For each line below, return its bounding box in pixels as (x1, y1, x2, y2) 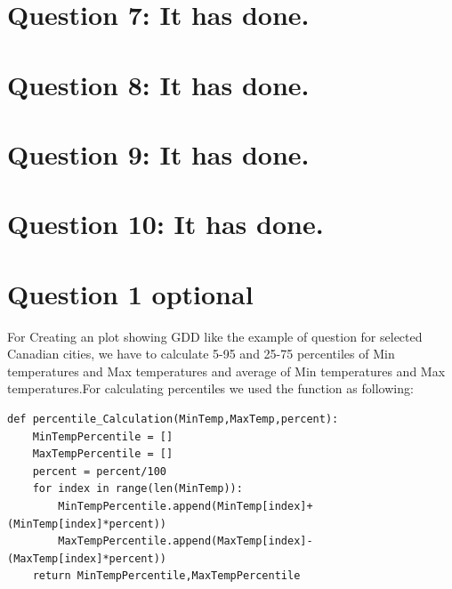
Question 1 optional (7, 275, 254, 311)
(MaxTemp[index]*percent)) (7, 552, 166, 565)
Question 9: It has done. (7, 135, 310, 172)
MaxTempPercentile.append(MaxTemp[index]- (58, 535, 313, 548)
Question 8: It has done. (7, 66, 310, 102)
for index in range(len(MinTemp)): (32, 482, 243, 496)
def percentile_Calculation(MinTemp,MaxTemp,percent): (7, 413, 339, 425)
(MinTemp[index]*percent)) (7, 517, 166, 530)
